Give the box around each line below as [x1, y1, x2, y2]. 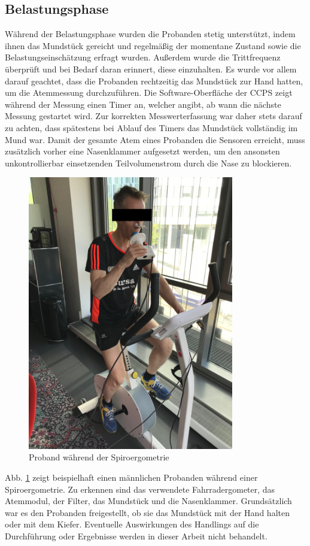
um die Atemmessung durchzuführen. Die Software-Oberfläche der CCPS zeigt [5, 86, 293, 99]
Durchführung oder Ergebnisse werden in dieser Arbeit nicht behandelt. [5, 530, 268, 542]
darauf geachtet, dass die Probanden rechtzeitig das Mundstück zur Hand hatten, [5, 74, 303, 87]
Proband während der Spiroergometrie [29, 451, 169, 463]
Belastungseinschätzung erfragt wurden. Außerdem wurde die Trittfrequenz [5, 51, 281, 63]
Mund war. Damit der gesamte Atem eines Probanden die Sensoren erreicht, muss [5, 133, 305, 145]
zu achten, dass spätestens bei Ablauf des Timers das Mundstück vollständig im [5, 121, 298, 134]
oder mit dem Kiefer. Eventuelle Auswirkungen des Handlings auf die [5, 518, 259, 530]
